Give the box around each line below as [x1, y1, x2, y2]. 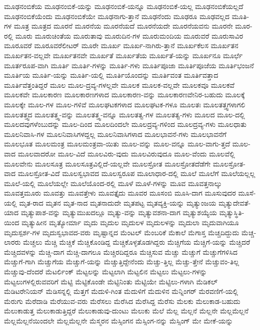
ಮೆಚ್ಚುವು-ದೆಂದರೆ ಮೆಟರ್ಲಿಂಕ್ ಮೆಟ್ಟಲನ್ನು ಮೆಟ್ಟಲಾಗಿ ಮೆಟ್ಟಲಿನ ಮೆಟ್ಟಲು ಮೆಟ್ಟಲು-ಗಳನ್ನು [4, 266, 207, 277]
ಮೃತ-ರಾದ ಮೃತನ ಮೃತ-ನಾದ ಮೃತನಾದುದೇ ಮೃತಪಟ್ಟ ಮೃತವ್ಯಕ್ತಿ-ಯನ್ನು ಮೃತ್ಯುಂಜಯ [19, 197, 216, 208]
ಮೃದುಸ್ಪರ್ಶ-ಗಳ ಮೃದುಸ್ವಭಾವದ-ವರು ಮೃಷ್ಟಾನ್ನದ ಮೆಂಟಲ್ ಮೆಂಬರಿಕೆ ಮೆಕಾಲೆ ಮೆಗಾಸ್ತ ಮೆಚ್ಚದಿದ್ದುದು [4, 227, 239, 237]
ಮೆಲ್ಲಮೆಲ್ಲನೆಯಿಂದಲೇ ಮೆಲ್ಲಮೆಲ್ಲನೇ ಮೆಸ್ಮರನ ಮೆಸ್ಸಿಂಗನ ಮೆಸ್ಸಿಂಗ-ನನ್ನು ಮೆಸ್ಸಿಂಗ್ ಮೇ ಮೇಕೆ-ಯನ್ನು [4, 315, 233, 325]
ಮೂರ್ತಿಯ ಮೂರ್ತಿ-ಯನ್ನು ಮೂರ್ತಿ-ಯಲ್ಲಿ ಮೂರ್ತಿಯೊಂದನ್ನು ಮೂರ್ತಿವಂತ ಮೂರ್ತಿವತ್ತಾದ [4, 70, 218, 80]
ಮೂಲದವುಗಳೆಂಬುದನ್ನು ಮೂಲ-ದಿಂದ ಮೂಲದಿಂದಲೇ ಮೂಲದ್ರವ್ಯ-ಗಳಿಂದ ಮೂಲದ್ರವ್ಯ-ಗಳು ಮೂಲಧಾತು [4, 119, 247, 129]
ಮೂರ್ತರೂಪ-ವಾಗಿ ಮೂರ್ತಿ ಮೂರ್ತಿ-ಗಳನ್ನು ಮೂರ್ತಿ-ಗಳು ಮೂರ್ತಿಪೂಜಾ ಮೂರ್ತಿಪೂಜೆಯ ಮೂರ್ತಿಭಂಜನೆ [4, 60, 254, 70]
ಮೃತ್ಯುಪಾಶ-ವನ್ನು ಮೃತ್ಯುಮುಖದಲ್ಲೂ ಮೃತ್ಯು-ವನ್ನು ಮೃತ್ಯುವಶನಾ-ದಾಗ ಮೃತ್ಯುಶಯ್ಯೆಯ [21, 207, 217, 218]
